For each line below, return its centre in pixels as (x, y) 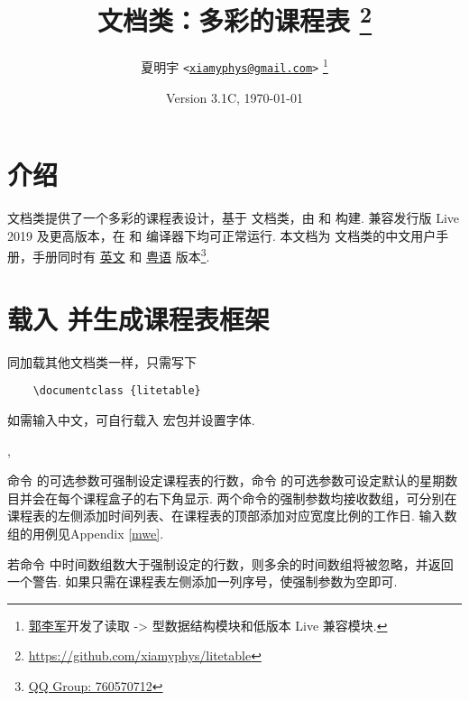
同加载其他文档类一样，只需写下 (102, 361)
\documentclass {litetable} (117, 391)
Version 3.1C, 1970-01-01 (234, 97)
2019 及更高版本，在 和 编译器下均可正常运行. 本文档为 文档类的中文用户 (222, 235)
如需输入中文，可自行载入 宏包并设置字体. (131, 420)
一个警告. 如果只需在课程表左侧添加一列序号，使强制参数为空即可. (202, 581)
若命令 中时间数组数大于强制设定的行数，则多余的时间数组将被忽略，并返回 (230, 563)
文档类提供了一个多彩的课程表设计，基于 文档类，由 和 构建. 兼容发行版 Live (234, 218)
